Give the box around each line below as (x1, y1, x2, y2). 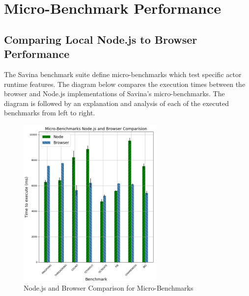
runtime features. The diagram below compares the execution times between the (4, 79, 246, 89)
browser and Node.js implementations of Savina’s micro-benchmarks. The (4, 88, 225, 99)
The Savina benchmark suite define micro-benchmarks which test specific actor (4, 69, 242, 79)
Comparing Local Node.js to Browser (4, 31, 197, 47)
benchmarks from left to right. (4, 108, 95, 118)
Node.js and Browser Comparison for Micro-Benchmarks (24, 283, 194, 293)
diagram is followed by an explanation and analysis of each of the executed (4, 98, 229, 108)
